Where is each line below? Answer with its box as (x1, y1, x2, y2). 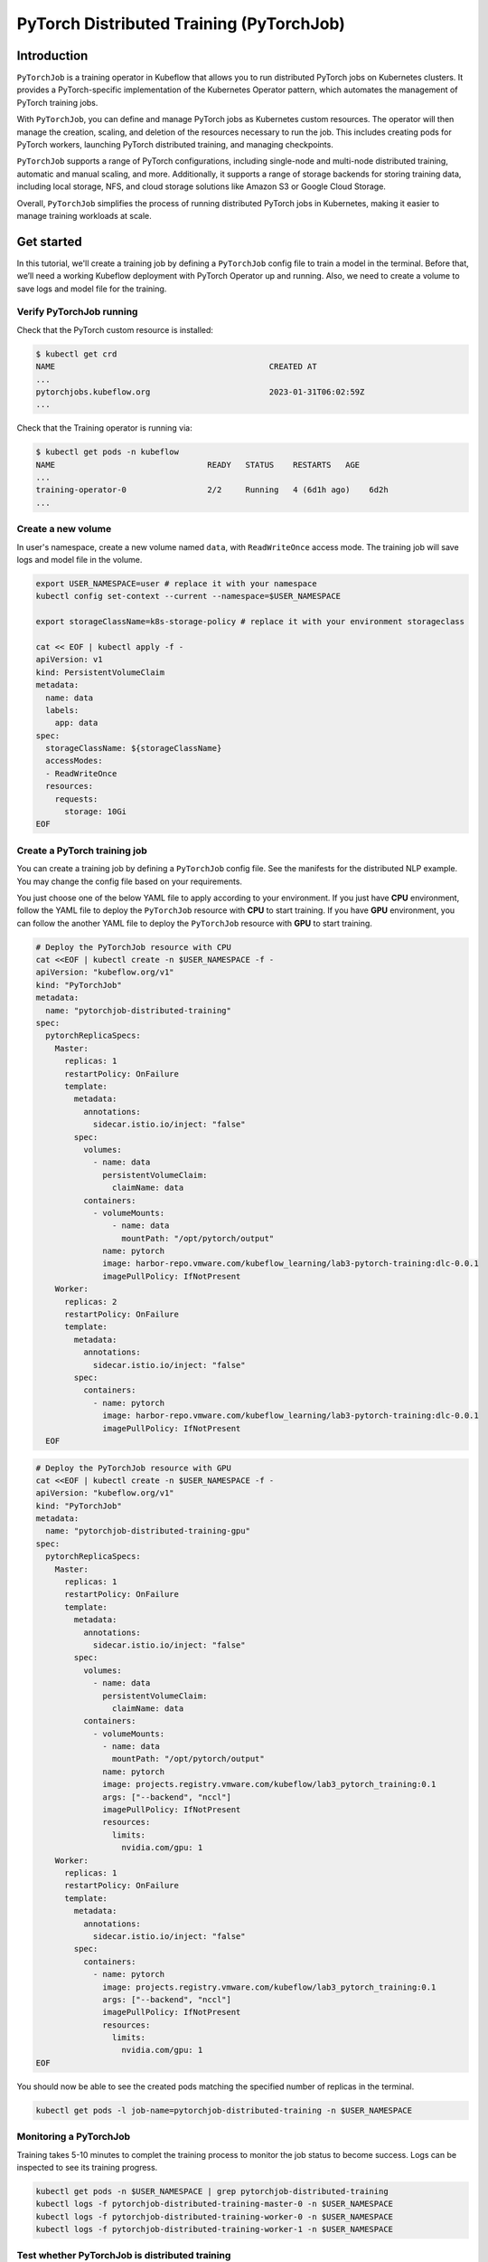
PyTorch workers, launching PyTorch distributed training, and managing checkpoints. (16, 139, 333, 150)
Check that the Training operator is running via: (16, 423, 193, 433)
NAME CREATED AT (35, 362, 317, 372)
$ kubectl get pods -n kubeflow (35, 447, 180, 457)
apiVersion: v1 (35, 654, 103, 665)
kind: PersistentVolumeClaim (35, 667, 165, 678)
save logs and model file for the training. (16, 283, 167, 294)
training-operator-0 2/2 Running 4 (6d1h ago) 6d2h (35, 485, 389, 495)
